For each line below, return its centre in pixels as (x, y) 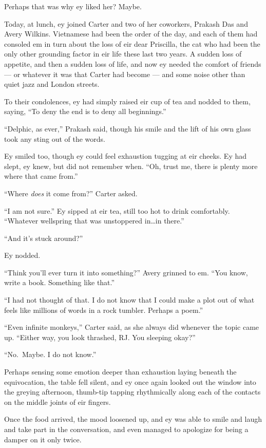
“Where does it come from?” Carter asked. (71, 193)
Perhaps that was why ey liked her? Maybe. (73, 6)
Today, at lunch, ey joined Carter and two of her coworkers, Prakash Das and (126, 23)
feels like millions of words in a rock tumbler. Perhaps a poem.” (104, 310)
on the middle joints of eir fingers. (58, 402)
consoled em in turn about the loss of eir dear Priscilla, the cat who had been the (132, 43)
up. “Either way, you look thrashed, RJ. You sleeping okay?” (100, 337)
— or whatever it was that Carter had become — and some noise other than (125, 74)
